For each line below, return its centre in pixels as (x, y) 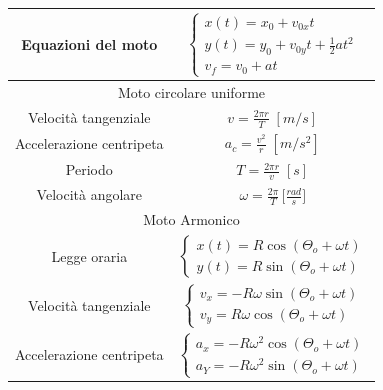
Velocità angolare (89, 194)
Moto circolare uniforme (191, 92)
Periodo (89, 169)
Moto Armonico (191, 219)
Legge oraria (89, 256)
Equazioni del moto (89, 43)
